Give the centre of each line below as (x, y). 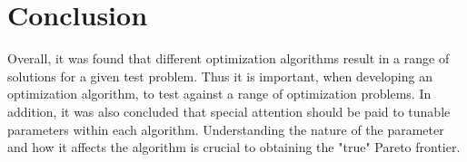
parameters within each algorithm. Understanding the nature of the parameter (226, 129)
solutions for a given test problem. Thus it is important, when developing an (220, 76)
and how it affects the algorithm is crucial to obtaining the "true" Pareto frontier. (234, 147)
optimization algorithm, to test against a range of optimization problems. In (219, 94)
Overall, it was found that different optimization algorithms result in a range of (229, 58)
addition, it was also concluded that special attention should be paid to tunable (229, 111)
